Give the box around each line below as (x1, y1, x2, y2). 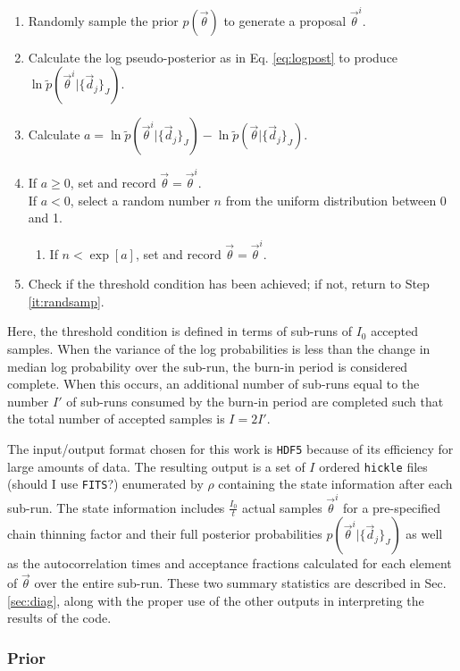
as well (406, 524, 443, 543)
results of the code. (7, 608, 112, 627)
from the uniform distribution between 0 (225, 190, 447, 209)
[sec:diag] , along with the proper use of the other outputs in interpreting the (7, 591, 424, 609)
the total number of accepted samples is (7, 409, 225, 428)
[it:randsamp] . (28, 291, 105, 310)
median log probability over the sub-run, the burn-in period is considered (7, 356, 408, 375)
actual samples (242, 498, 322, 516)
